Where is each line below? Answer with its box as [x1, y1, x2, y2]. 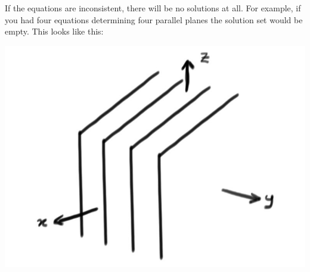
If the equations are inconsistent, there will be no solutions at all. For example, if [5, 2, 301, 14]
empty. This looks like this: [5, 25, 104, 37]
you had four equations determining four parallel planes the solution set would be [5, 13, 303, 26]
